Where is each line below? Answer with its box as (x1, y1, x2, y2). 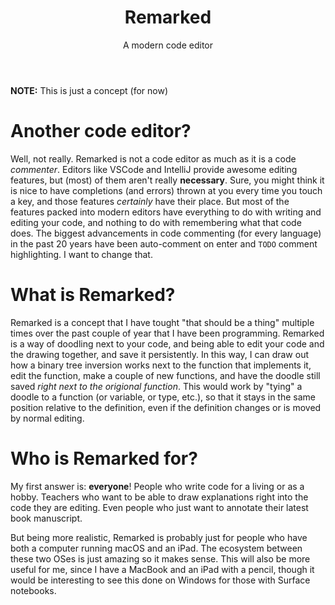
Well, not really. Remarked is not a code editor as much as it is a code (10, 152, 297, 165)
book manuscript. (10, 512, 83, 524)
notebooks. (10, 584, 57, 596)
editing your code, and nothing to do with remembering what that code (10, 216, 302, 228)
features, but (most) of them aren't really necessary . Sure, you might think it (10, 174, 325, 186)
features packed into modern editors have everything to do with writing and (10, 206, 322, 218)
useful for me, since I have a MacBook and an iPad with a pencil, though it (10, 563, 315, 575)
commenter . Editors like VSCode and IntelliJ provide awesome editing (10, 163, 298, 175)
